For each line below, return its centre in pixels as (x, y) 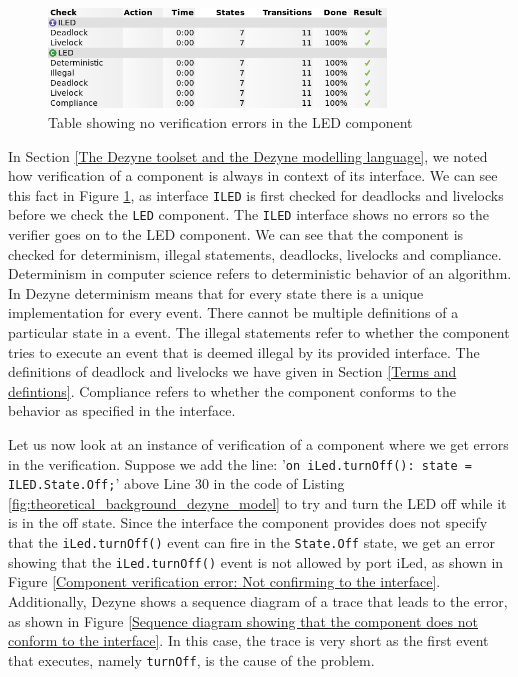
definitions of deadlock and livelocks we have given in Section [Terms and (232, 371)
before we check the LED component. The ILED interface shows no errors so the (249, 214)
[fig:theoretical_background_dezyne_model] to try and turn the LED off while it (257, 502)
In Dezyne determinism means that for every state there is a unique (216, 292)
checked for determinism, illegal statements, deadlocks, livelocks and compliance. (255, 253)
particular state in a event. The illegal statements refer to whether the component (259, 332)
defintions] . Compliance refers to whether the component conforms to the (232, 390)
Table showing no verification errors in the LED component (230, 121)
